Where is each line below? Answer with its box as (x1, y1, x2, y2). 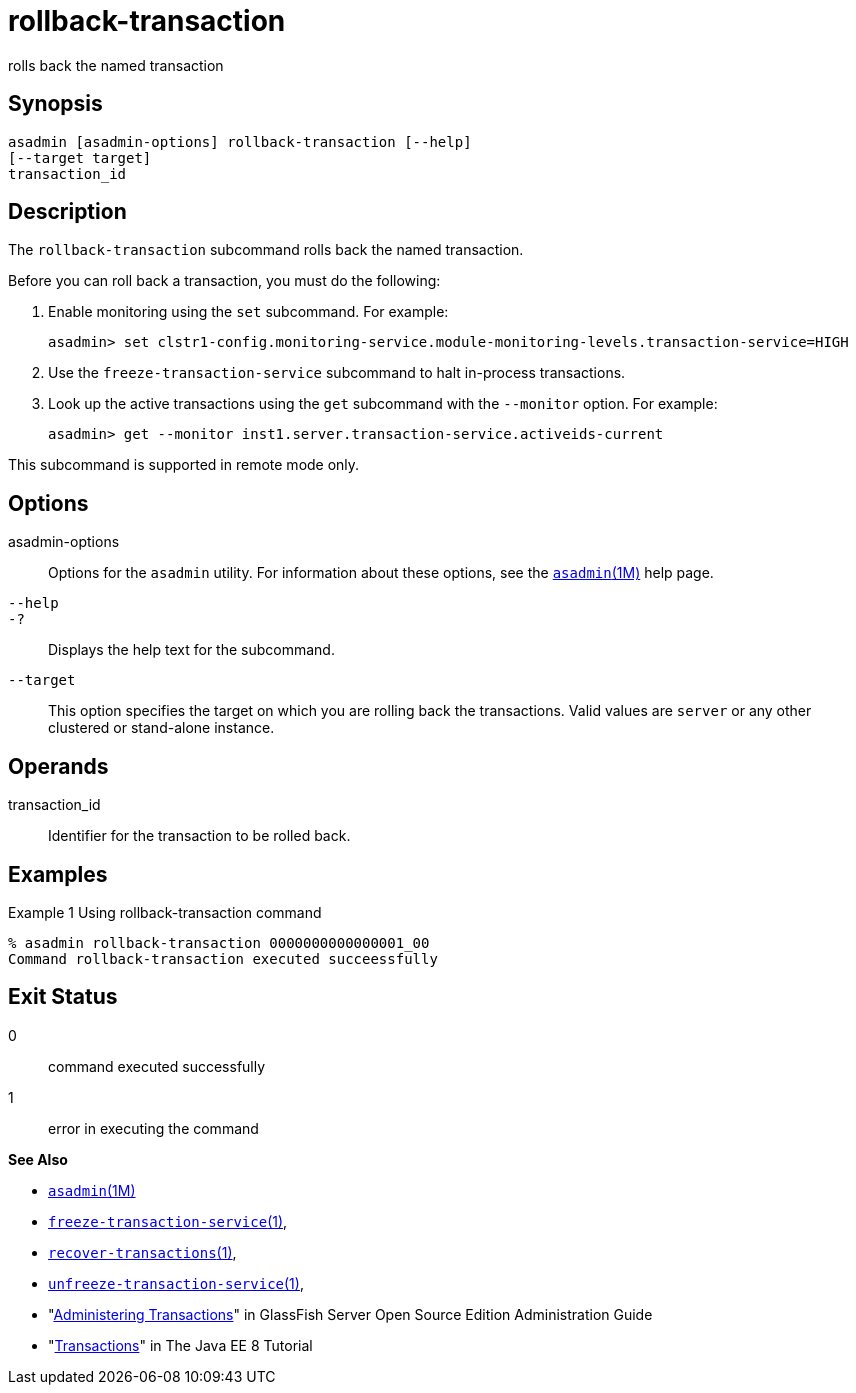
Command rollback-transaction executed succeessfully (8, 950, 438, 967)
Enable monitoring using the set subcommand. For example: (48, 303, 449, 321)
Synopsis (8, 91, 103, 117)
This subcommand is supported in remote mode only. (8, 456, 360, 474)
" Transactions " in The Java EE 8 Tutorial (48, 1336, 313, 1354)
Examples (8, 861, 108, 887)
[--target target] (8, 149, 152, 166)
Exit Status (8, 984, 118, 1010)
